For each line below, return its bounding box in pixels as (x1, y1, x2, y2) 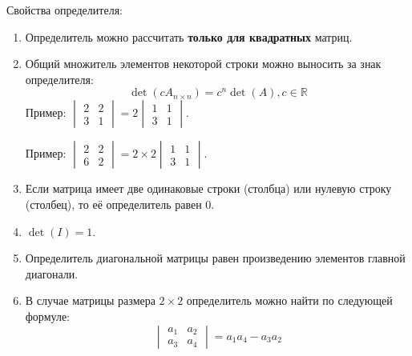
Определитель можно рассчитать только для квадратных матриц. (25, 28, 353, 45)
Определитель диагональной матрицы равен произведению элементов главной (25, 250, 406, 266)
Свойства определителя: (6, 2, 123, 18)
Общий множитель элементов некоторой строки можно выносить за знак (25, 55, 382, 72)
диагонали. (25, 265, 79, 282)
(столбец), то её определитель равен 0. (25, 195, 215, 212)
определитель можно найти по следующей (186, 292, 393, 309)
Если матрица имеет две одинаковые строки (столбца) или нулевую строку (25, 180, 392, 197)
